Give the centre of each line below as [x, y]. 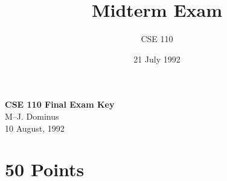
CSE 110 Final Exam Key [60, 104]
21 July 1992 [157, 59]
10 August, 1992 [35, 128]
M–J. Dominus [32, 116]
